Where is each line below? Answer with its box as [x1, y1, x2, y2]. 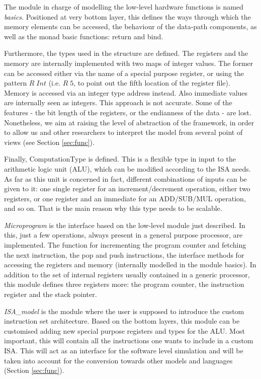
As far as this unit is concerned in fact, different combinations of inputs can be [4, 173, 247, 184]
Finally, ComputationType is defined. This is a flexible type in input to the [4, 154, 236, 164]
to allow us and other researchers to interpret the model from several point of [4, 127, 243, 137]
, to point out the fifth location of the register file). [73, 78, 230, 88]
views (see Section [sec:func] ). [4, 136, 95, 147]
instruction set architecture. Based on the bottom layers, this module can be [4, 316, 240, 326]
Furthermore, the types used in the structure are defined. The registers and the [4, 48, 248, 58]
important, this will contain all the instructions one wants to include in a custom [4, 335, 253, 346]
